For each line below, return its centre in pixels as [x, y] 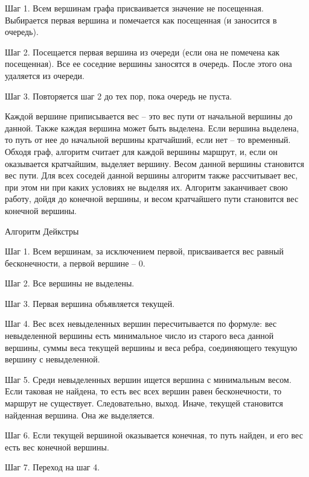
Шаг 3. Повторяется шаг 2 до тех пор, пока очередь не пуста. [119, 96]
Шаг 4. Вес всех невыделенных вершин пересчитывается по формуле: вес [141, 324]
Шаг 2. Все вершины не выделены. [70, 283]
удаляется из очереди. [45, 75]
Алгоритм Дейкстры [42, 231]
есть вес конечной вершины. [57, 447]
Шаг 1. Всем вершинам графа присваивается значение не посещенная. [134, 8]
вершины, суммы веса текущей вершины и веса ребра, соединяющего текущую [151, 347]
